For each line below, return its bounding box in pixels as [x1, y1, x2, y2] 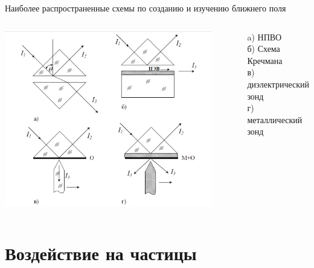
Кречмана [247, 54, 283, 66]
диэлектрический [247, 77, 309, 90]
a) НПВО [247, 30, 282, 43]
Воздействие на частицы [5, 241, 197, 266]
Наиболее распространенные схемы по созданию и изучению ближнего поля [5, 2, 286, 14]
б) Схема [247, 42, 280, 55]
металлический [247, 113, 303, 126]
